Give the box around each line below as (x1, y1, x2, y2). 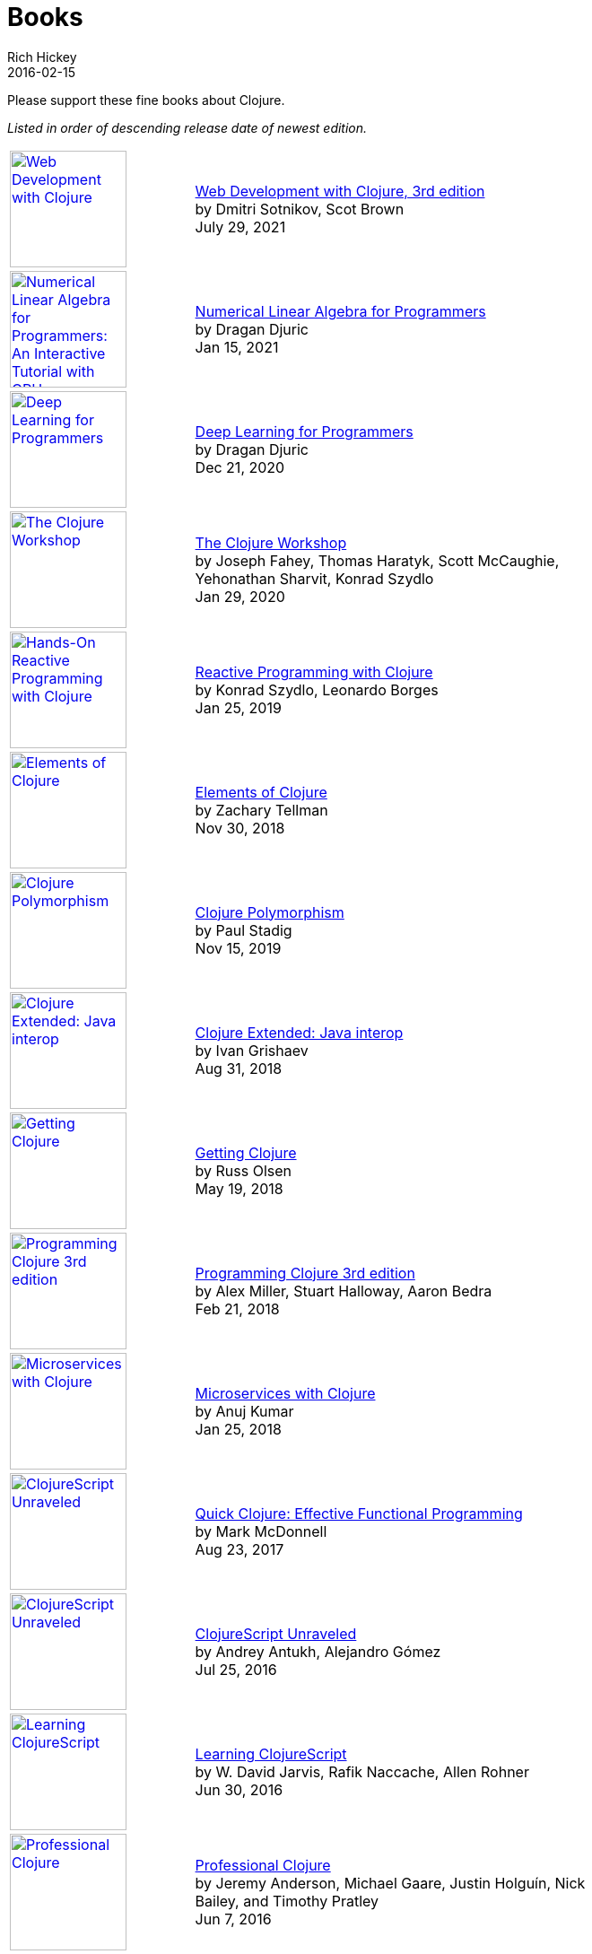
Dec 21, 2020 (195, 458, 285, 476)
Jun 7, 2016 (195, 1909, 272, 1928)
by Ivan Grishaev (195, 1041, 309, 1060)
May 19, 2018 (195, 1179, 283, 1198)
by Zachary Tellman (195, 800, 328, 819)
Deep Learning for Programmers (195, 422, 414, 441)
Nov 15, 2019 (195, 938, 282, 957)
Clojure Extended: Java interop (195, 1023, 404, 1042)
